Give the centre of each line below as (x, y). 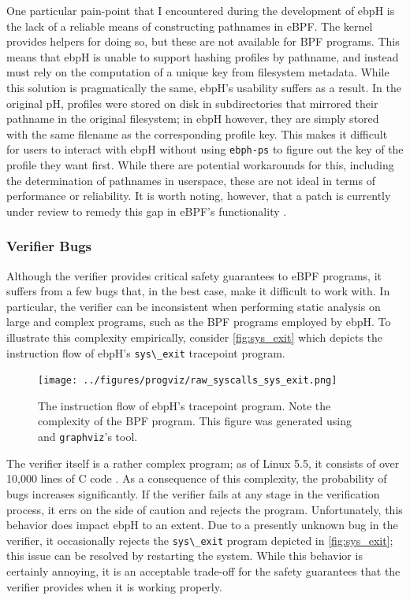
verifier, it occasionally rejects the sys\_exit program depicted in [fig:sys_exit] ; (200, 540)
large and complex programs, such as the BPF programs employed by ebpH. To (199, 322)
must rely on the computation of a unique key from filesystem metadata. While (198, 72)
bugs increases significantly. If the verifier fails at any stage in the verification (193, 493)
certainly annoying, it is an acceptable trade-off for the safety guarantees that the (203, 570)
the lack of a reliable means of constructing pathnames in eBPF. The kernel (190, 26)
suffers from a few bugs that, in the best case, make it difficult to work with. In (198, 291)
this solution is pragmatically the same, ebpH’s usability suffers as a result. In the (204, 87)
